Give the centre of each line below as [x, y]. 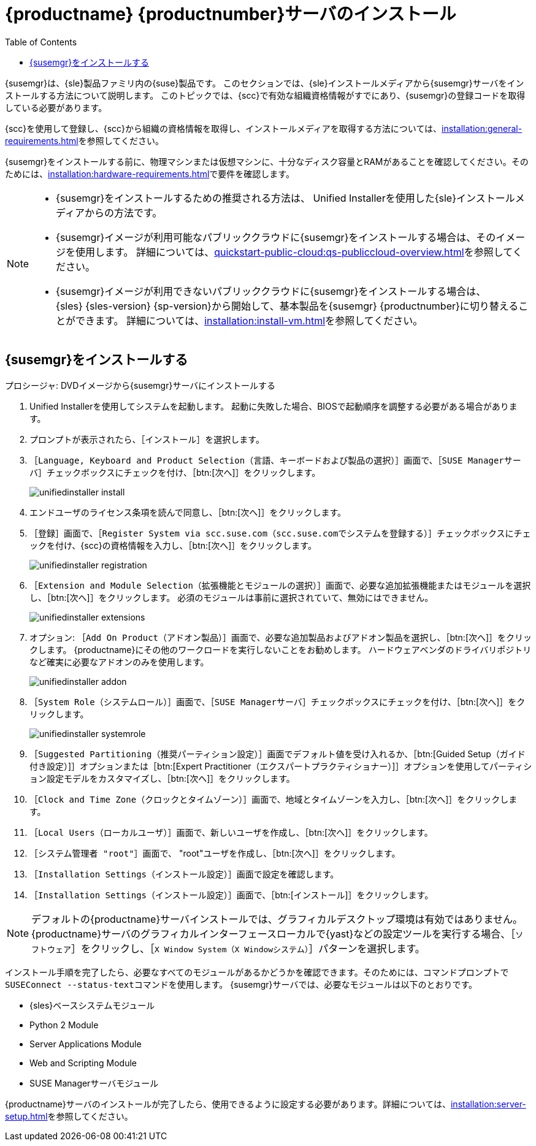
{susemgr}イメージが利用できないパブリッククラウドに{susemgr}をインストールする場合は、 [271, 291]
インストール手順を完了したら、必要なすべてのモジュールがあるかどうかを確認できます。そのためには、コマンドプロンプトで [257, 972]
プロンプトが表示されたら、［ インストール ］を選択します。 [147, 439]
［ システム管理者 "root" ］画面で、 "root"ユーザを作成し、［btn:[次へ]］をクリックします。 [215, 853]
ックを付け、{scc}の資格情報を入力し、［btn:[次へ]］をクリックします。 [173, 545]
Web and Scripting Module [83, 1063]
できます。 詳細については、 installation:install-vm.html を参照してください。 [249, 320]
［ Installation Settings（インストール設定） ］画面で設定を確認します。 [184, 874]
